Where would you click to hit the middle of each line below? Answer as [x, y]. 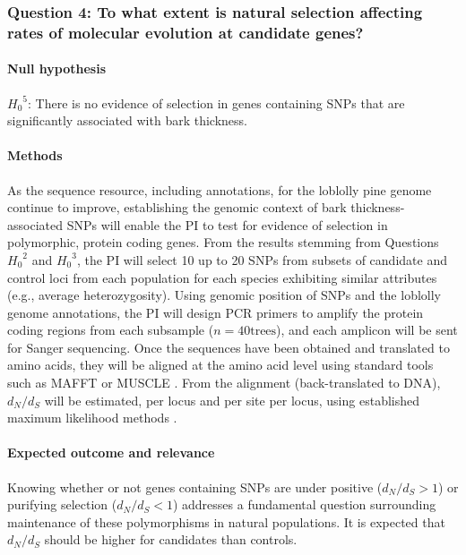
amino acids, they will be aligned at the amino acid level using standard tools [220, 365]
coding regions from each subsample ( [111, 330]
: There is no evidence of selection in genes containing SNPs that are [216, 102]
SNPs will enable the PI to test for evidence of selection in [227, 224]
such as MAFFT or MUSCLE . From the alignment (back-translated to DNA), [224, 383]
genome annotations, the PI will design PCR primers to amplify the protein [216, 312]
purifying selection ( [62, 504]
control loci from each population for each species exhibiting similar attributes [222, 277]
